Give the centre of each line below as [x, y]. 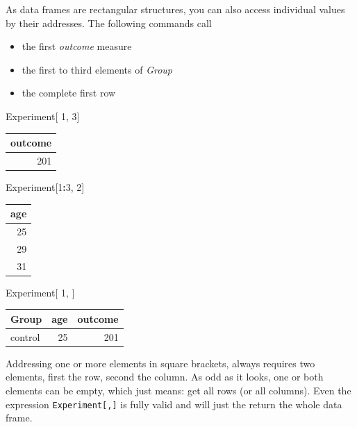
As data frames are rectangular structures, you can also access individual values [175, 9]
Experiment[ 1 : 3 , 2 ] [45, 187]
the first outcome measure [77, 46]
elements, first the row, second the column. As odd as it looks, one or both [165, 377]
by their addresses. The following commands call [109, 23]
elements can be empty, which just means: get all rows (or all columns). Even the [178, 390]
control [25, 336]
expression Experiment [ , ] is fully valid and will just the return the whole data [174, 404]
